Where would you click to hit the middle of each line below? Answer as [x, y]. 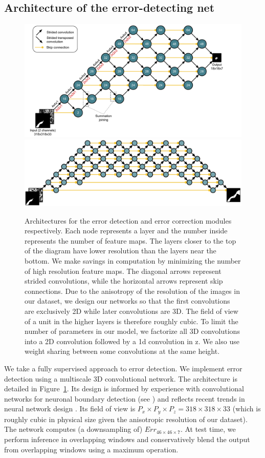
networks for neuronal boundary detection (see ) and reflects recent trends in [125, 398]
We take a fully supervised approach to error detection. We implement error [123, 368]
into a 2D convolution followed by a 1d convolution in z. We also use [132, 341]
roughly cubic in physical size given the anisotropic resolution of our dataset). [126, 419]
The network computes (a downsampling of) [73, 429]
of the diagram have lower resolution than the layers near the [120, 251]
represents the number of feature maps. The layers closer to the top [130, 240]
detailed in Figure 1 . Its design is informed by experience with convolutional [124, 389]
